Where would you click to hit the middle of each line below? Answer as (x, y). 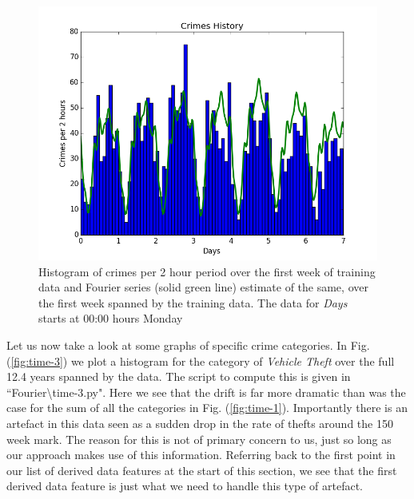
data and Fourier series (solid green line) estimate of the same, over (203, 287)
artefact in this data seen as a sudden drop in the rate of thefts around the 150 (200, 423)
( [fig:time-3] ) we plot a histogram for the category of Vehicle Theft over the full (201, 360)
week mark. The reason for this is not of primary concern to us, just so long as (199, 439)
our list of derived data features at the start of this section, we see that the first (202, 470)
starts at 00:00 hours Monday (111, 318)
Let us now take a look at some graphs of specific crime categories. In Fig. (188, 345)
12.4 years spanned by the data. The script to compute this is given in (179, 376)
